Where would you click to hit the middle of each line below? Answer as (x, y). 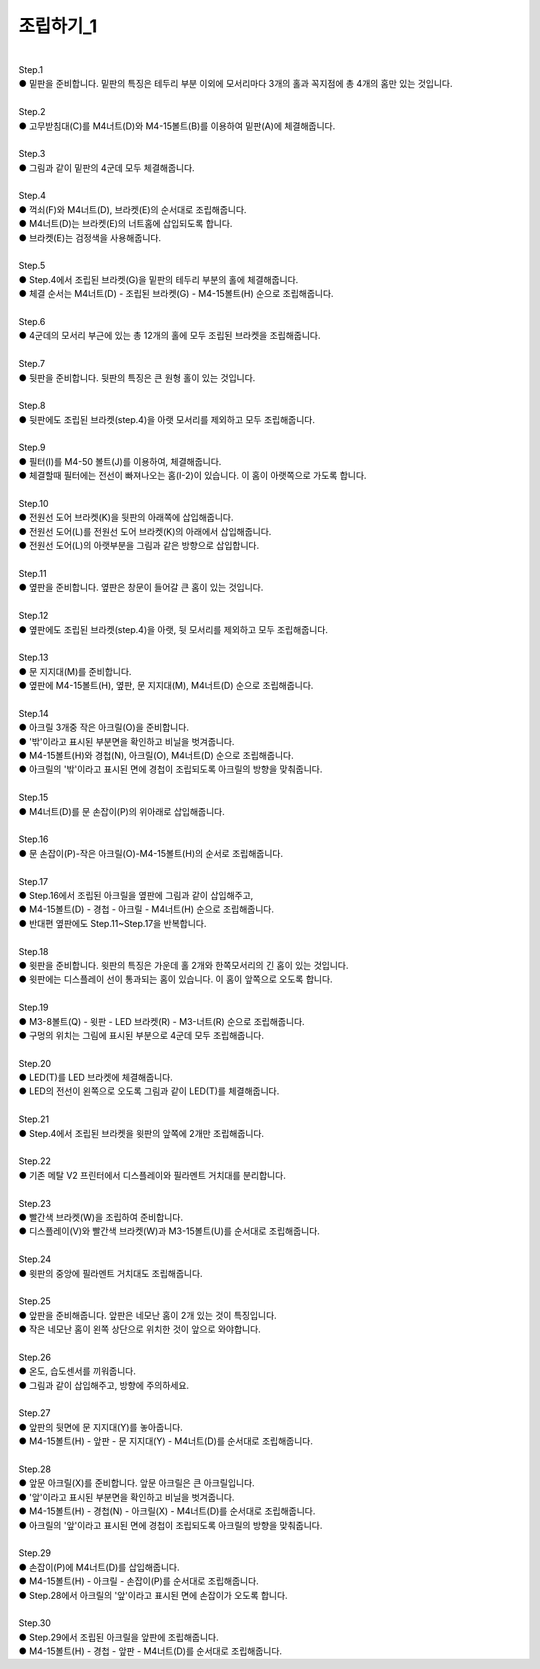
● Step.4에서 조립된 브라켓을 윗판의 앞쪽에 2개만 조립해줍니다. (141, 1133)
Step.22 (35, 1161)
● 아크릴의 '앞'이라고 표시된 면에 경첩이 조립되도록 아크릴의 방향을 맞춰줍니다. (170, 1525)
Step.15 (33, 797)
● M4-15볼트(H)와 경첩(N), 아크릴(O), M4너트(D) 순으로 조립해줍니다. (156, 756)
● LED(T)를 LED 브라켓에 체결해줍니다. (96, 1077)
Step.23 (35, 1203)
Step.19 (33, 1007)
